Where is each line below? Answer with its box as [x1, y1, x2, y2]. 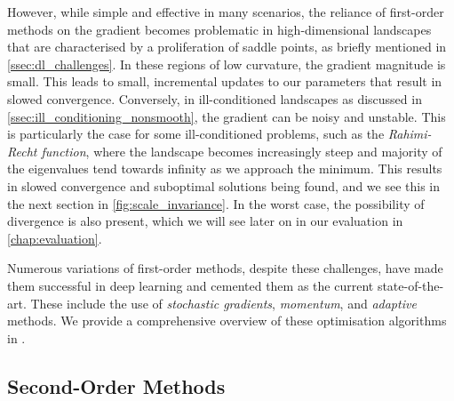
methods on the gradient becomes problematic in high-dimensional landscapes [7, 20, 432, 38]
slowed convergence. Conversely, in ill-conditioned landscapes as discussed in [7, 89, 422, 108]
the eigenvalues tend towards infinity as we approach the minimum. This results [7, 159, 442, 178]
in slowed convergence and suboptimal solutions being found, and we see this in [7, 176, 441, 195]
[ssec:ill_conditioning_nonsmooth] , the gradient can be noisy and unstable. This [7, 107, 446, 125]
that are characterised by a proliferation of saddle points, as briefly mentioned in [7, 37, 447, 56]
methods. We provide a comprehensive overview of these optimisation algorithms [7, 311, 447, 330]
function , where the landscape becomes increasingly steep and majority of [41, 141, 442, 160]
